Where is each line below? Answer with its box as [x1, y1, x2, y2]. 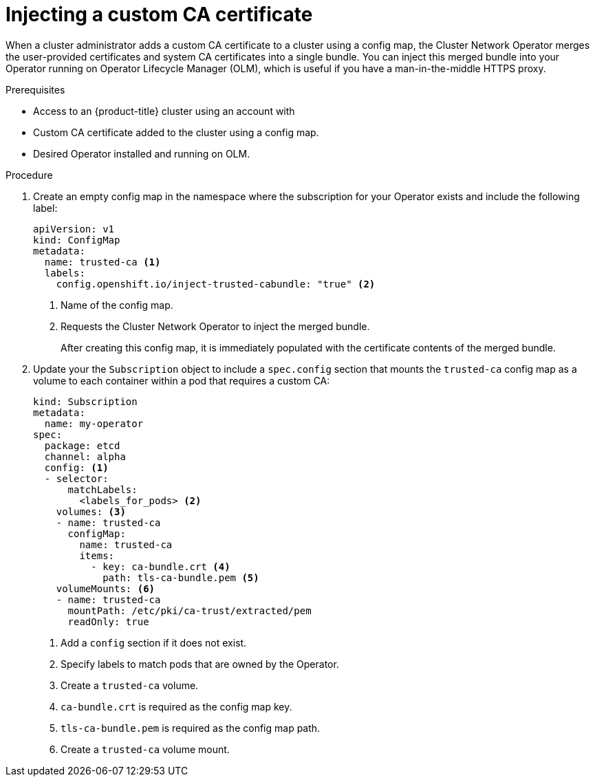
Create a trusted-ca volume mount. [61, 743, 230, 755]
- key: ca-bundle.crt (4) [91, 561, 230, 572]
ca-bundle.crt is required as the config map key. [61, 700, 292, 713]
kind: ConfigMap [33, 234, 120, 246]
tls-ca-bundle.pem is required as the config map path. [61, 721, 321, 734]
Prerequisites [6, 83, 65, 96]
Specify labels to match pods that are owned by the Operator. [61, 658, 339, 670]
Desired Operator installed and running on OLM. [33, 147, 250, 160]
